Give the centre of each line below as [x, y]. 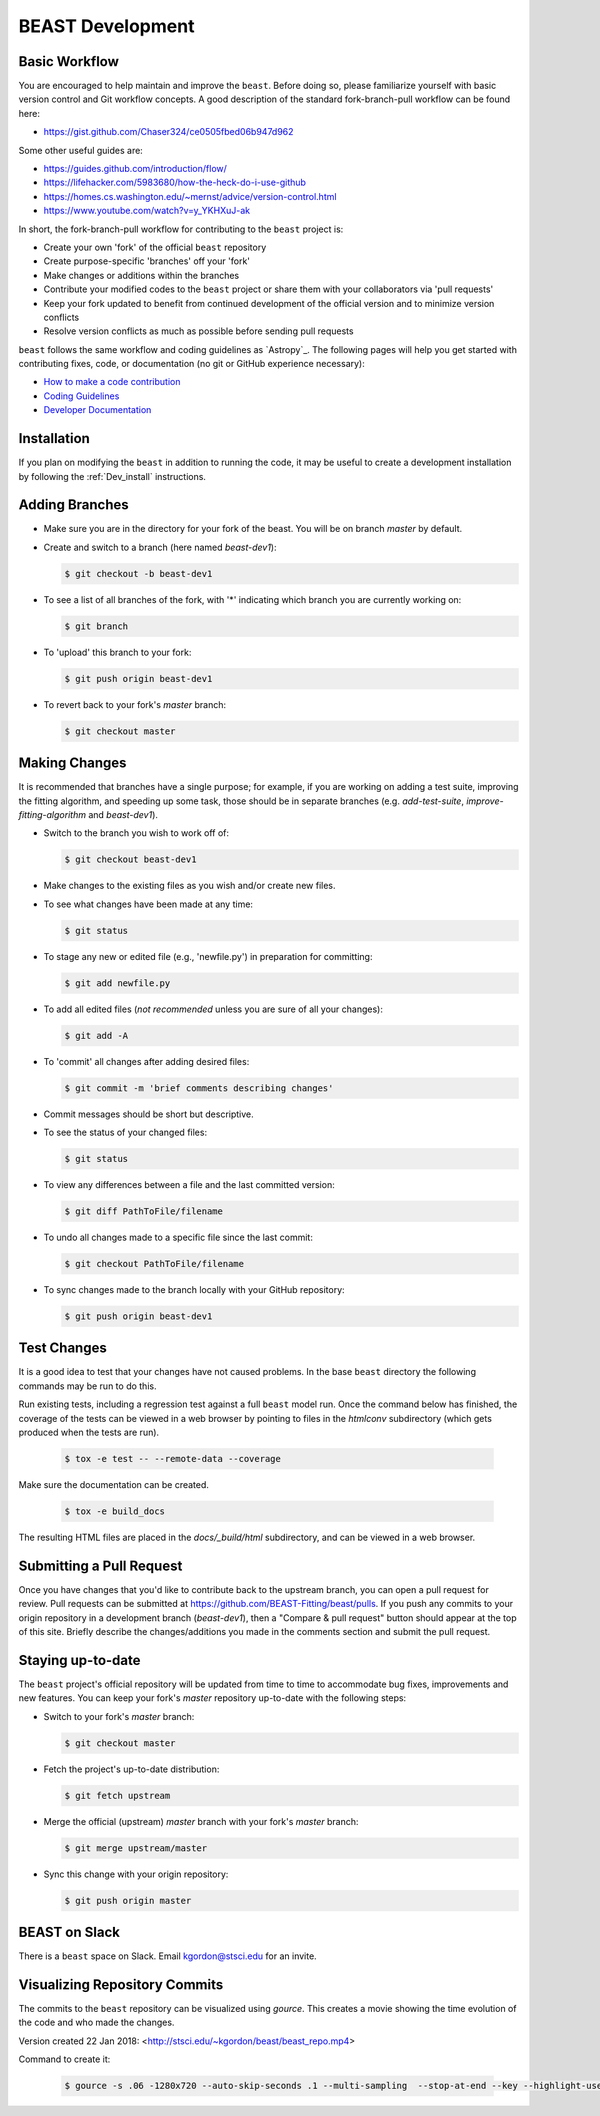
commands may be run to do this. [87, 1386]
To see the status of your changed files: [125, 1132]
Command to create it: [64, 2059]
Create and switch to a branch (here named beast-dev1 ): [160, 547]
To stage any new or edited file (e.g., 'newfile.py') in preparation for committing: [208, 956]
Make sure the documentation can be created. [114, 1484]
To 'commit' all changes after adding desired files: [146, 1061]
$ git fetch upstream [117, 1795]
